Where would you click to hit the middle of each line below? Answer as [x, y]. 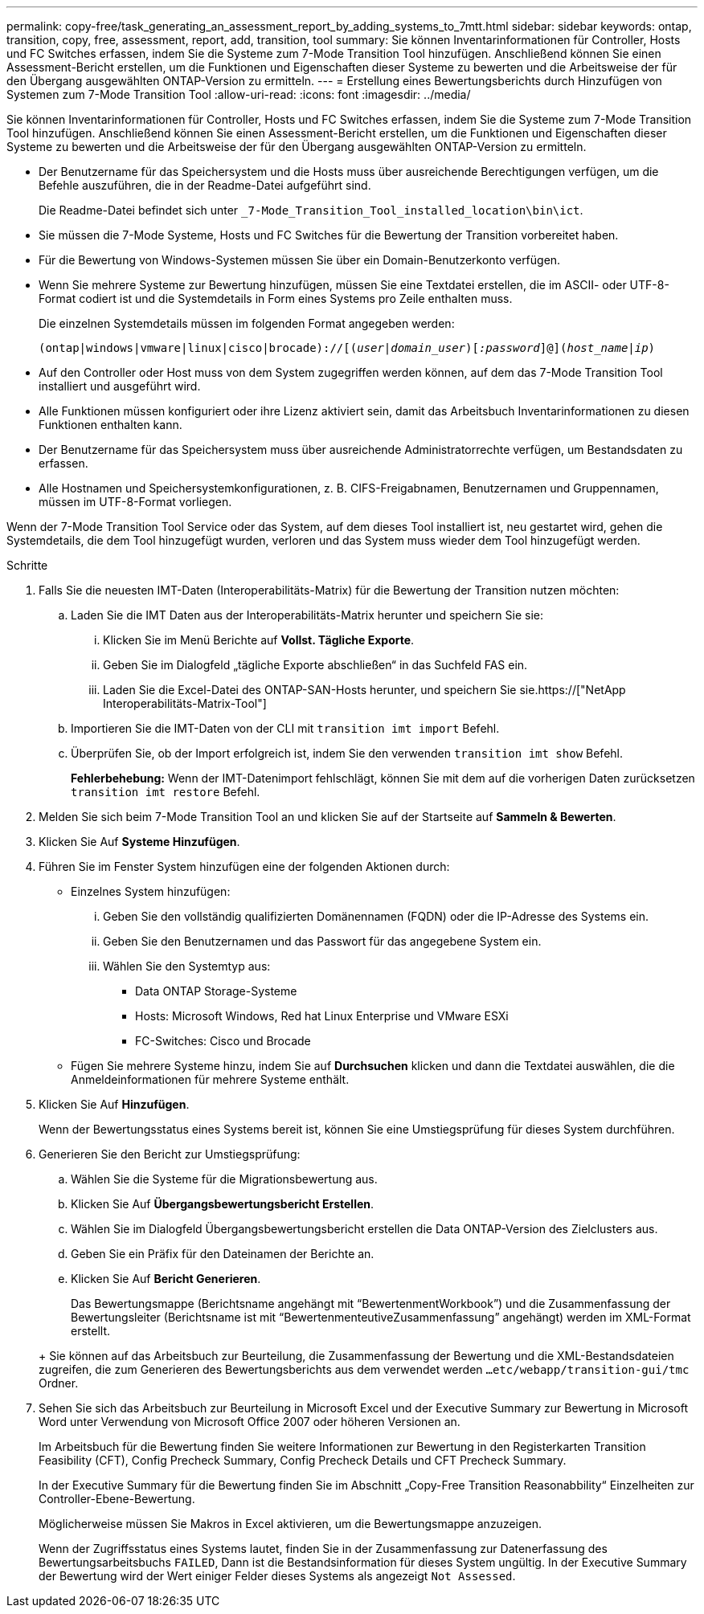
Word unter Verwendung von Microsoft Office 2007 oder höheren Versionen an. [250, 1422]
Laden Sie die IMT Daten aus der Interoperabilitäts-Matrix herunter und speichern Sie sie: [307, 615]
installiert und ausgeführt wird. [120, 386]
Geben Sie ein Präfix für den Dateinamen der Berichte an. [223, 1254]
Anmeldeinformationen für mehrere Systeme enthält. [210, 1079]
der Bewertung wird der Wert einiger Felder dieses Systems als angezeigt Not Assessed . [277, 1576]
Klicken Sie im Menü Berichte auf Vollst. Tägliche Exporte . [259, 640]
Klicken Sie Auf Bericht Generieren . [166, 1279]
